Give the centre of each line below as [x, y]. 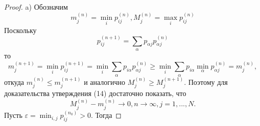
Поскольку [20, 30]
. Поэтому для [206, 82]
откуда [14, 82]
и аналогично [105, 82]
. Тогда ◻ [106, 115]
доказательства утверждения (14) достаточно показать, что [95, 93]
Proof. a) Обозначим [36, 7]
